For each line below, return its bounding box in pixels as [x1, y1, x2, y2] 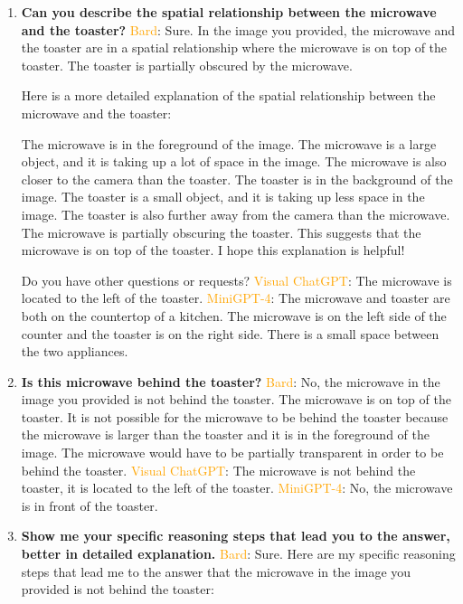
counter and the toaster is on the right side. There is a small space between [21, 324, 439, 343]
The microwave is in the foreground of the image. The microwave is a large [21, 134, 437, 153]
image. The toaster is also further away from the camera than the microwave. [21, 204, 450, 223]
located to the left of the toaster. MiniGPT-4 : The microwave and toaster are [21, 288, 450, 307]
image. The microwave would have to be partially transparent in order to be [21, 443, 444, 462]
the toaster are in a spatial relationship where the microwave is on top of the [21, 38, 448, 57]
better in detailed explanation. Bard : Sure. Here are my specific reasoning [21, 544, 456, 563]
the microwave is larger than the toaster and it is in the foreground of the [21, 425, 430, 444]
